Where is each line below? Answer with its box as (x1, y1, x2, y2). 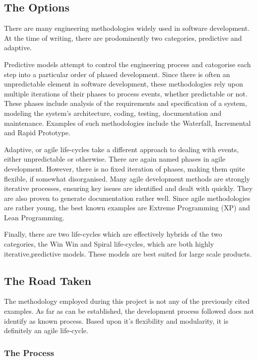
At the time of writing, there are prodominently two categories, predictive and (4, 32, 242, 43)
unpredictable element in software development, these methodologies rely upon (4, 79, 243, 89)
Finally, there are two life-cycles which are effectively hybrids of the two (4, 229, 222, 239)
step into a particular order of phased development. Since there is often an (4, 69, 230, 79)
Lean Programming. (4, 212, 64, 222)
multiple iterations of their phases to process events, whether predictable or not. (4, 88, 248, 98)
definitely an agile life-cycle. (4, 325, 88, 336)
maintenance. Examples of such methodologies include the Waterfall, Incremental (4, 117, 251, 128)
